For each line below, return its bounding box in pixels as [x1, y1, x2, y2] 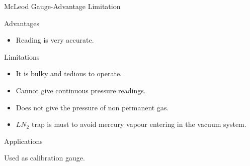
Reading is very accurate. [16, 35, 94, 45]
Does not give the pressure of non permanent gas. [16, 102, 169, 112]
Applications [4, 135, 43, 146]
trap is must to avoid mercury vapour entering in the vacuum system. [31, 119, 246, 129]
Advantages [4, 18, 40, 28]
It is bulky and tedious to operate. [16, 68, 122, 79]
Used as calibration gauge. [4, 152, 85, 163]
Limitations [4, 51, 40, 62]
